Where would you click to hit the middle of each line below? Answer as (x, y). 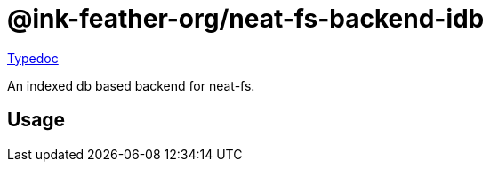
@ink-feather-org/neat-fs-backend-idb (246, 19)
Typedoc (33, 58)
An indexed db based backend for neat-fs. (131, 85)
